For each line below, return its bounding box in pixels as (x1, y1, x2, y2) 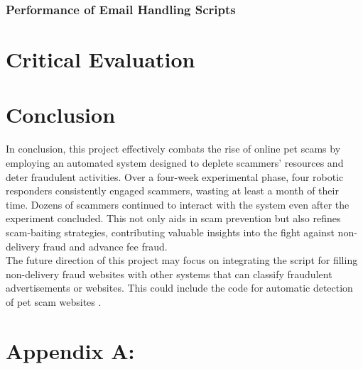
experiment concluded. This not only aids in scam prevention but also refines (6, 211, 341, 226)
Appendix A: (6, 336, 135, 365)
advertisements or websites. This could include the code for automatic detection (6, 280, 353, 295)
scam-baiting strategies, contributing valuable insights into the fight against (6, 224, 335, 239)
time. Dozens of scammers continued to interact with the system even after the (6, 197, 350, 211)
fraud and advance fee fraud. (43, 238, 168, 253)
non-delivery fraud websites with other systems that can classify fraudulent (6, 266, 332, 281)
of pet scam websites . (6, 294, 102, 309)
